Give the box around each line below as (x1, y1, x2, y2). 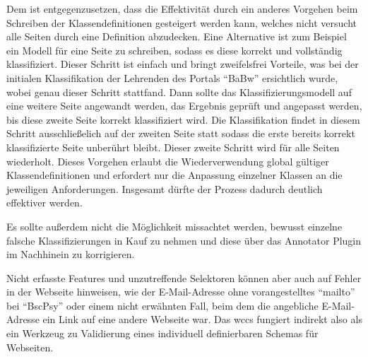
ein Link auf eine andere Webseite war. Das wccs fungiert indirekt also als (42, 312, 362, 327)
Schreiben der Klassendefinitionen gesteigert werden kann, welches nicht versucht (6, 15, 357, 30)
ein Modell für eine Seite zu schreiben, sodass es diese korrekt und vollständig (6, 42, 343, 57)
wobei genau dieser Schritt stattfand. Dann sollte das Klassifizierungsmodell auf (6, 84, 352, 99)
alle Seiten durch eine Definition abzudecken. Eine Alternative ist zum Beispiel (6, 29, 347, 44)
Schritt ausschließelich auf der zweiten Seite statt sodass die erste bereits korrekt (6, 126, 355, 141)
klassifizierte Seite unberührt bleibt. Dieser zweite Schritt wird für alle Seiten (6, 139, 340, 154)
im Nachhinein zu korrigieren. (6, 247, 135, 262)
